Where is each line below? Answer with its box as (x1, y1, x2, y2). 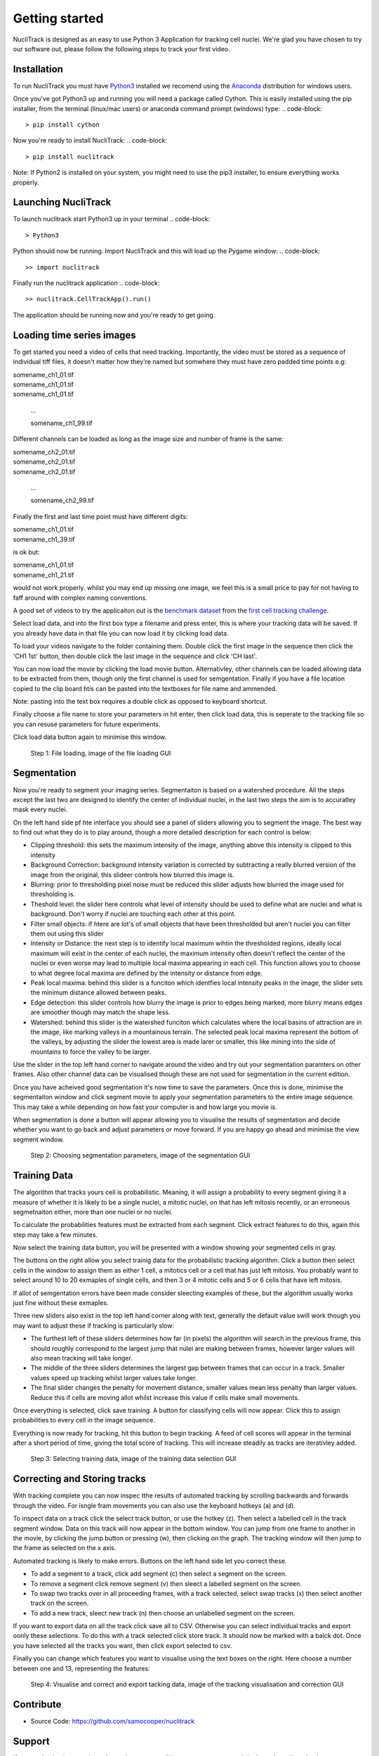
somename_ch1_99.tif (30, 419, 93, 428)
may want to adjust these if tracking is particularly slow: (13, 1321, 175, 1330)
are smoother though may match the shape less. (30, 1008, 171, 1016)
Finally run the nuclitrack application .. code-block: (13, 279, 160, 287)
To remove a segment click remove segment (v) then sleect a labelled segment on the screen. (30, 1579, 302, 1587)
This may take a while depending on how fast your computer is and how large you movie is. (13, 1103, 277, 1111)
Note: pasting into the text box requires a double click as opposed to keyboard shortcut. (13, 697, 267, 706)
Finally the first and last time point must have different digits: (13, 512, 188, 520)
